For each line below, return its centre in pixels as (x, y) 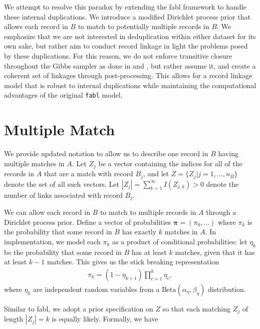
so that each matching (197, 308)
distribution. (227, 289)
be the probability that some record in (63, 252)
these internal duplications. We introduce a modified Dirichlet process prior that (127, 16)
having (228, 153)
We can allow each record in (47, 212)
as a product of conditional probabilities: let (180, 241)
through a (221, 212)
